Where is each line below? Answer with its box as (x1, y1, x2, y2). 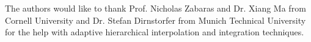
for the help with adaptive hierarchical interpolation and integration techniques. (5, 26, 304, 38)
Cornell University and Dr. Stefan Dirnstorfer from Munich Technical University (5, 13, 306, 26)
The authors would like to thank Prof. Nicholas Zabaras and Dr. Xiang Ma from (5, 2, 306, 14)
